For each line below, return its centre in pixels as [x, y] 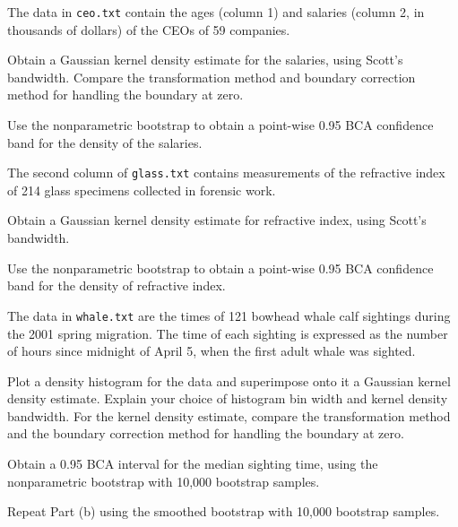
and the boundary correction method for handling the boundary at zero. [206, 433]
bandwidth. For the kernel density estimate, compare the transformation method [229, 415]
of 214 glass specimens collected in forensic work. [142, 190]
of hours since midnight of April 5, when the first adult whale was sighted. [212, 351]
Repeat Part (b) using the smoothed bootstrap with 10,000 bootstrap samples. [224, 511]
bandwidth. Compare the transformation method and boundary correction [212, 77]
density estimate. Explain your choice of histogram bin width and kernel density [228, 398]
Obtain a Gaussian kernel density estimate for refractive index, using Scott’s [217, 220]
